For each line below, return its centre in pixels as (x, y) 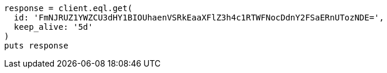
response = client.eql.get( (69, 8)
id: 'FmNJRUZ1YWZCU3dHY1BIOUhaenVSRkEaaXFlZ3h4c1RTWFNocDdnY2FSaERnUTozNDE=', (199, 18)
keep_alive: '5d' (53, 27)
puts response (36, 46)
